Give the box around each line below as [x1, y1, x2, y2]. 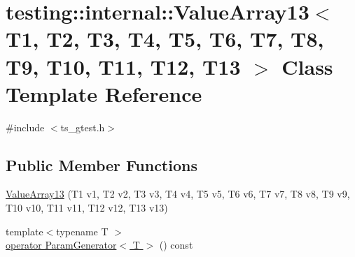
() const [159, 237, 193, 252]
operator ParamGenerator [6, 237, 117, 252]
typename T [56, 223, 109, 238]
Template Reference [6, 79, 202, 108]
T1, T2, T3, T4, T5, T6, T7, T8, [6, 24, 324, 53]
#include [6, 119, 45, 134]
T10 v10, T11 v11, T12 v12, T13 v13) [6, 200, 168, 215]
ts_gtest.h [60, 119, 105, 134]
